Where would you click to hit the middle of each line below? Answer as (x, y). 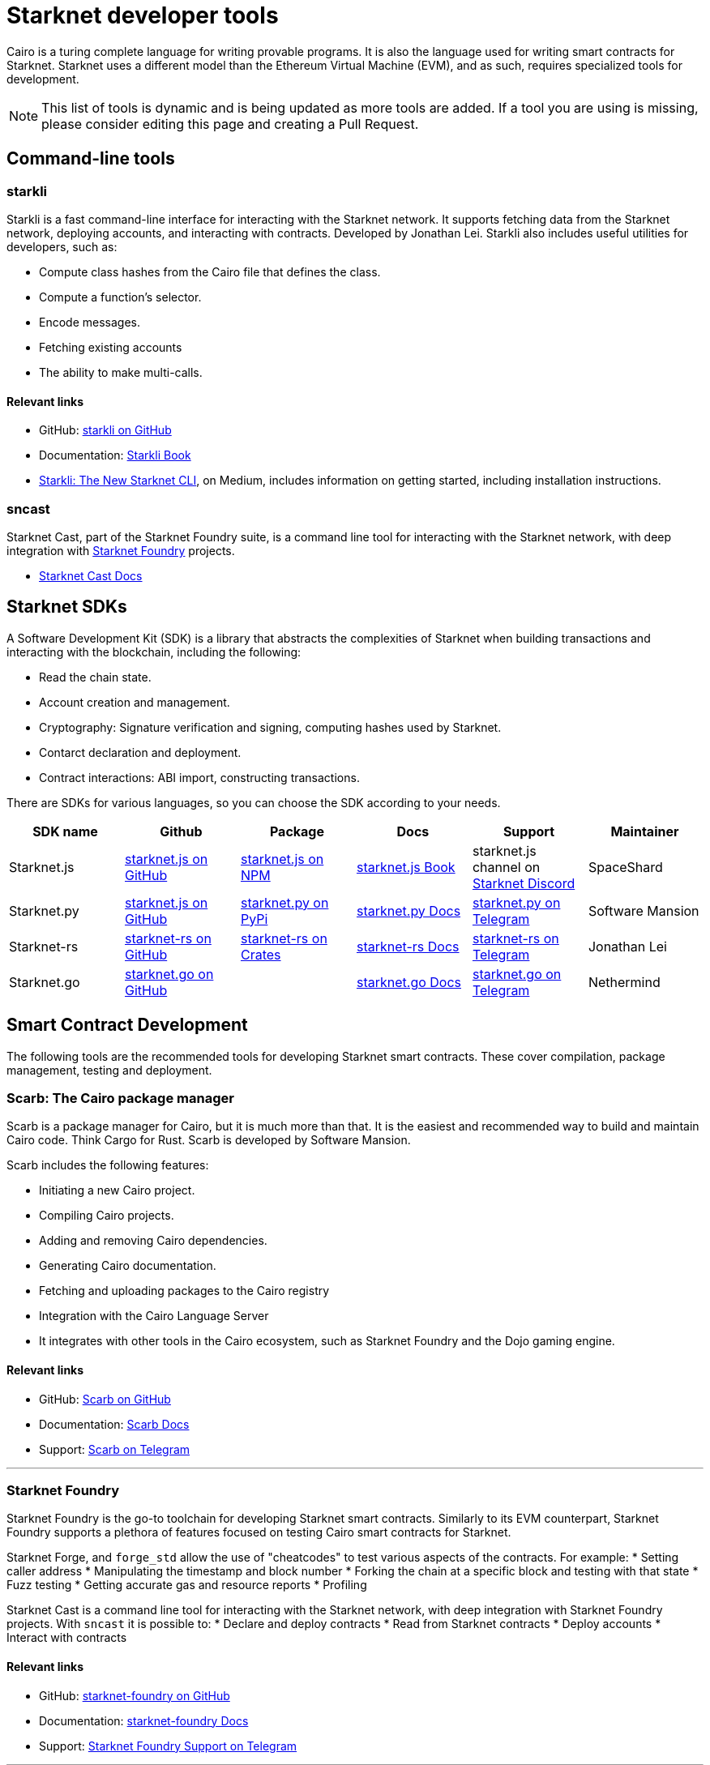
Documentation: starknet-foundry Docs (144, 1720)
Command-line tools (91, 159)
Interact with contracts (67, 1638)
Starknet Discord (524, 883)
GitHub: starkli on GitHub (105, 430)
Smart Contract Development (127, 1025)
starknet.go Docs (409, 982)
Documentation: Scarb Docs (114, 1424)
